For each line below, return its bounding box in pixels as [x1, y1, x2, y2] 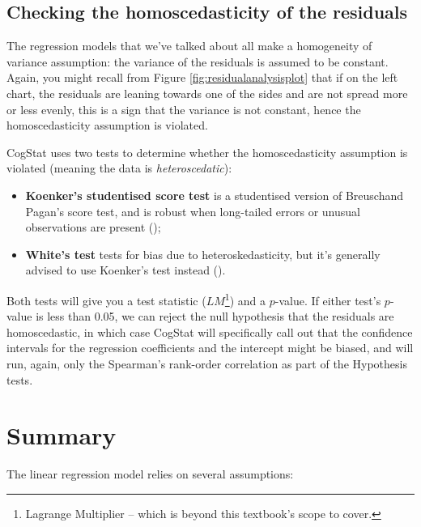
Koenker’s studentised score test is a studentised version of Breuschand [25, 186, 404, 203]
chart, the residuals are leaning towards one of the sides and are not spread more [6, 84, 408, 101]
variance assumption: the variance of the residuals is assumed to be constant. [6, 53, 389, 70]
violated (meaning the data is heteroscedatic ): [6, 159, 232, 176]
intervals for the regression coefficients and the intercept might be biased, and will [6, 339, 414, 356]
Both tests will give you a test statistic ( [6, 291, 206, 308]
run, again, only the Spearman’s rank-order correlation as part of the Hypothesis [6, 355, 407, 372]
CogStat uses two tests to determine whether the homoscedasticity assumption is [6, 143, 408, 160]
